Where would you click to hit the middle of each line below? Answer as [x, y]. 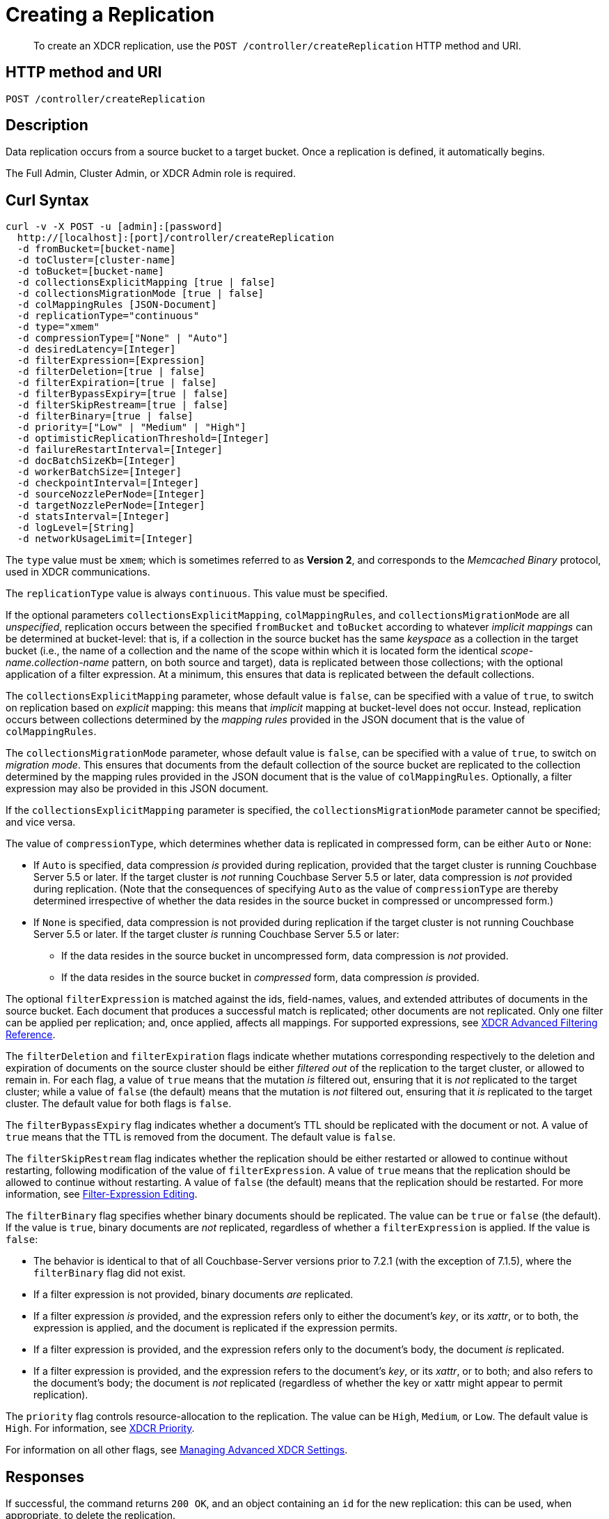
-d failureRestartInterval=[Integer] [120, 450]
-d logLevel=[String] [76, 528]
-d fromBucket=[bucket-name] [96, 249]
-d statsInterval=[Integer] [94, 517]
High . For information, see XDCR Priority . [100, 1428]
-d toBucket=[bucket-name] [90, 271]
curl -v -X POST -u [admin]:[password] [114, 227]
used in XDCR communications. [78, 572]
